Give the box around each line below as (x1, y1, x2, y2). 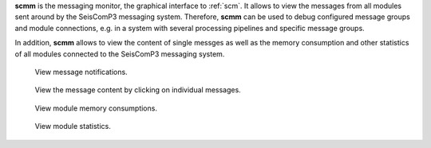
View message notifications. (34, 67, 128, 76)
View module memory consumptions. (34, 103, 157, 113)
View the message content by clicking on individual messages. (34, 85, 241, 95)
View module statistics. (34, 122, 112, 131)
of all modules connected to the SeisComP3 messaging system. (14, 49, 225, 59)
